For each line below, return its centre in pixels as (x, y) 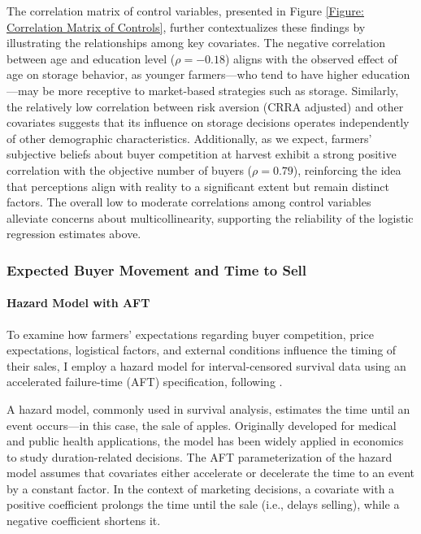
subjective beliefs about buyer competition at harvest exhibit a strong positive (202, 154)
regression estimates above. (74, 234)
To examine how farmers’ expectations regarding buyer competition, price (190, 334)
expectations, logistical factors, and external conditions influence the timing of (202, 350)
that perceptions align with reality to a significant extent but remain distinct (198, 186)
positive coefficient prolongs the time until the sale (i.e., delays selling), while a (203, 504)
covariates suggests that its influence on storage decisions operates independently (208, 122)
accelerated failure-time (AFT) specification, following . (145, 382)
